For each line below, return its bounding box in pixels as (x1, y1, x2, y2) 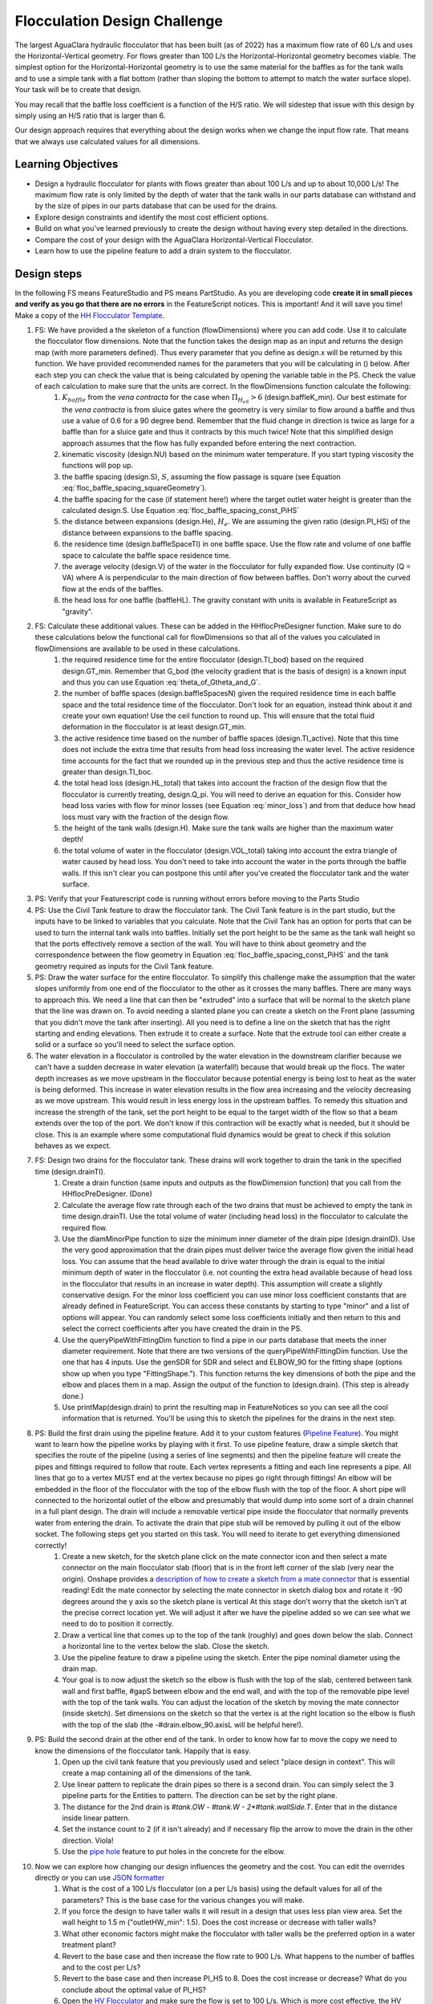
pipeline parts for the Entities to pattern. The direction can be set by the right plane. (62, 1791, 338, 1800)
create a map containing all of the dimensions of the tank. (62, 1768, 253, 1778)
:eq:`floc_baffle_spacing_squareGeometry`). (62, 483, 208, 493)
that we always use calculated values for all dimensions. (14, 136, 200, 146)
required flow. (62, 1222, 108, 1232)
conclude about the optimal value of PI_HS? (62, 1985, 207, 1994)
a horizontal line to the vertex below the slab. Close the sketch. (62, 1642, 270, 1651)
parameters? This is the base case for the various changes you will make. (62, 1895, 305, 1905)
